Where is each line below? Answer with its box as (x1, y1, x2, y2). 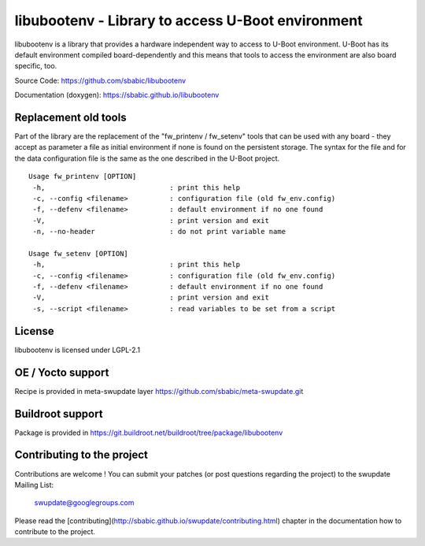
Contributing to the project (14, 448, 149, 462)
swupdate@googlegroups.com (34, 498, 135, 507)
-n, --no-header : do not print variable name (32, 227, 286, 236)
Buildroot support (14, 407, 103, 421)
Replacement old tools (14, 110, 127, 124)
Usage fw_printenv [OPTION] (28, 172, 137, 181)
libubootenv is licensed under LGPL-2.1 (14, 345, 141, 355)
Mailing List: (14, 480, 54, 489)
